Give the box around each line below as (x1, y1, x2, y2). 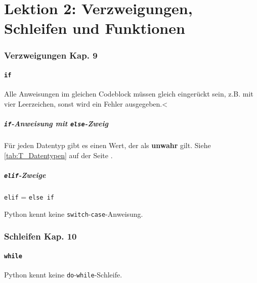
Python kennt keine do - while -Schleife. (4, 269, 122, 279)
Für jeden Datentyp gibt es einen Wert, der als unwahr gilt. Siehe (4, 140, 211, 151)
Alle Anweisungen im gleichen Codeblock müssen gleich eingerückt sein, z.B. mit (4, 88, 253, 99)
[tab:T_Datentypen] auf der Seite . (4, 150, 113, 160)
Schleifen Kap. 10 (4, 230, 77, 243)
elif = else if (4, 191, 54, 202)
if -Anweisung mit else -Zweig (4, 118, 108, 129)
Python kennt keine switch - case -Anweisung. (4, 208, 143, 219)
